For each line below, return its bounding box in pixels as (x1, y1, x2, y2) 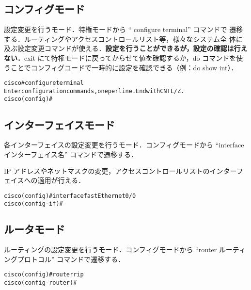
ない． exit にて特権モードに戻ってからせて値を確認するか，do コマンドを (4, 52, 236, 63)
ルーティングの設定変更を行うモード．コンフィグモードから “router (4, 244, 217, 255)
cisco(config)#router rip (4, 271, 84, 278)
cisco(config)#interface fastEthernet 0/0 (4, 192, 136, 199)
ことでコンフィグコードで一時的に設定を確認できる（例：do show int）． (10, 62, 238, 72)
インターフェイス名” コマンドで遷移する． (4, 149, 138, 159)
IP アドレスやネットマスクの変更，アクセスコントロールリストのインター (4, 165, 236, 176)
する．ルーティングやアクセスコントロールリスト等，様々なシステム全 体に (4, 33, 243, 44)
